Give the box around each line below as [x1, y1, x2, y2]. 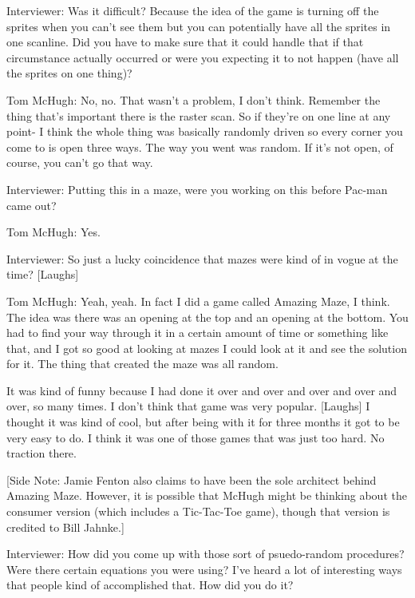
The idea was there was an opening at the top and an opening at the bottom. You [6, 308, 409, 325]
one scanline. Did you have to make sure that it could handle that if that [6, 34, 364, 50]
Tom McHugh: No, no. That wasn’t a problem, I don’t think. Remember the [6, 91, 381, 108]
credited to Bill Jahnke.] [6, 518, 125, 535]
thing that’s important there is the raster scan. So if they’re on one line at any [6, 107, 391, 124]
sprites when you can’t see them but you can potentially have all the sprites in [6, 18, 391, 34]
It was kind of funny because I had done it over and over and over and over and [6, 382, 397, 398]
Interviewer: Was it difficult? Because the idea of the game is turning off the [6, 2, 379, 18]
